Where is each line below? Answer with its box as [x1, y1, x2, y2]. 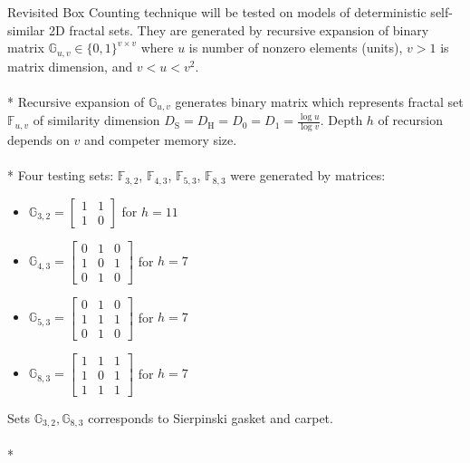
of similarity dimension [33, 111, 160, 130]
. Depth [320, 111, 363, 130]
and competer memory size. [84, 130, 237, 150]
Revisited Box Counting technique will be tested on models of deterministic [7, 3, 427, 21]
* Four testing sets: [7, 166, 114, 185]
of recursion [378, 111, 443, 130]
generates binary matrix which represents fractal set [175, 92, 464, 111]
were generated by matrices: [230, 166, 386, 185]
